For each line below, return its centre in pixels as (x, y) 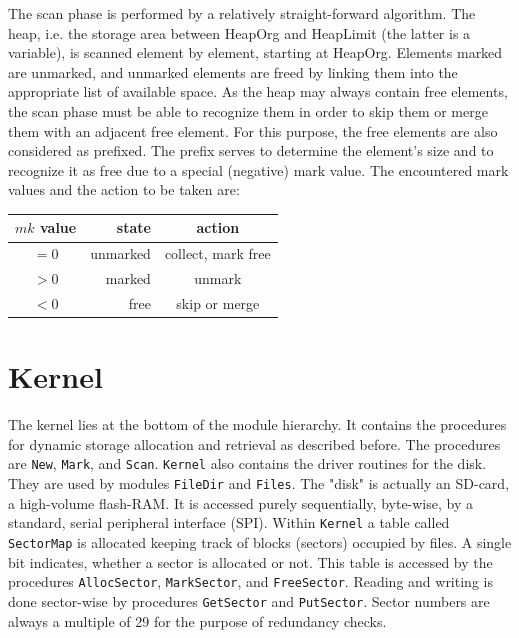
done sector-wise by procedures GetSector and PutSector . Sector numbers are (249, 600)
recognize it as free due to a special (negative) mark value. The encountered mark (258, 169)
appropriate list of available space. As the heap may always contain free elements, (258, 91)
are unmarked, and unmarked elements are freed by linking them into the (233, 71)
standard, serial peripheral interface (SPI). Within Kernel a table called (229, 522)
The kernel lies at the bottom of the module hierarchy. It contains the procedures (257, 424)
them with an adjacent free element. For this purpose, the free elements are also (253, 130)
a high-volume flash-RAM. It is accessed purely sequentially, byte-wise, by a (240, 502)
